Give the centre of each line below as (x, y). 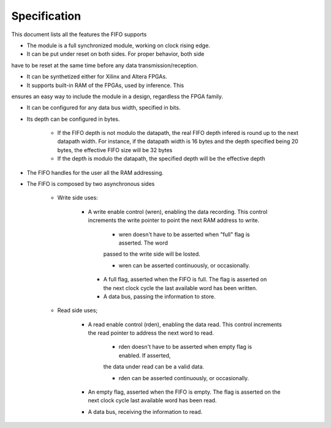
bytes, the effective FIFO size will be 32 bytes (115, 150)
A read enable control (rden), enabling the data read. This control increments (185, 324)
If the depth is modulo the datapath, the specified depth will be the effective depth (161, 159)
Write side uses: (78, 198)
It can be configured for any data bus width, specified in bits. (104, 108)
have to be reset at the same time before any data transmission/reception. (105, 65)
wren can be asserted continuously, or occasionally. (185, 265)
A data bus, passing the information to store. (159, 296)
